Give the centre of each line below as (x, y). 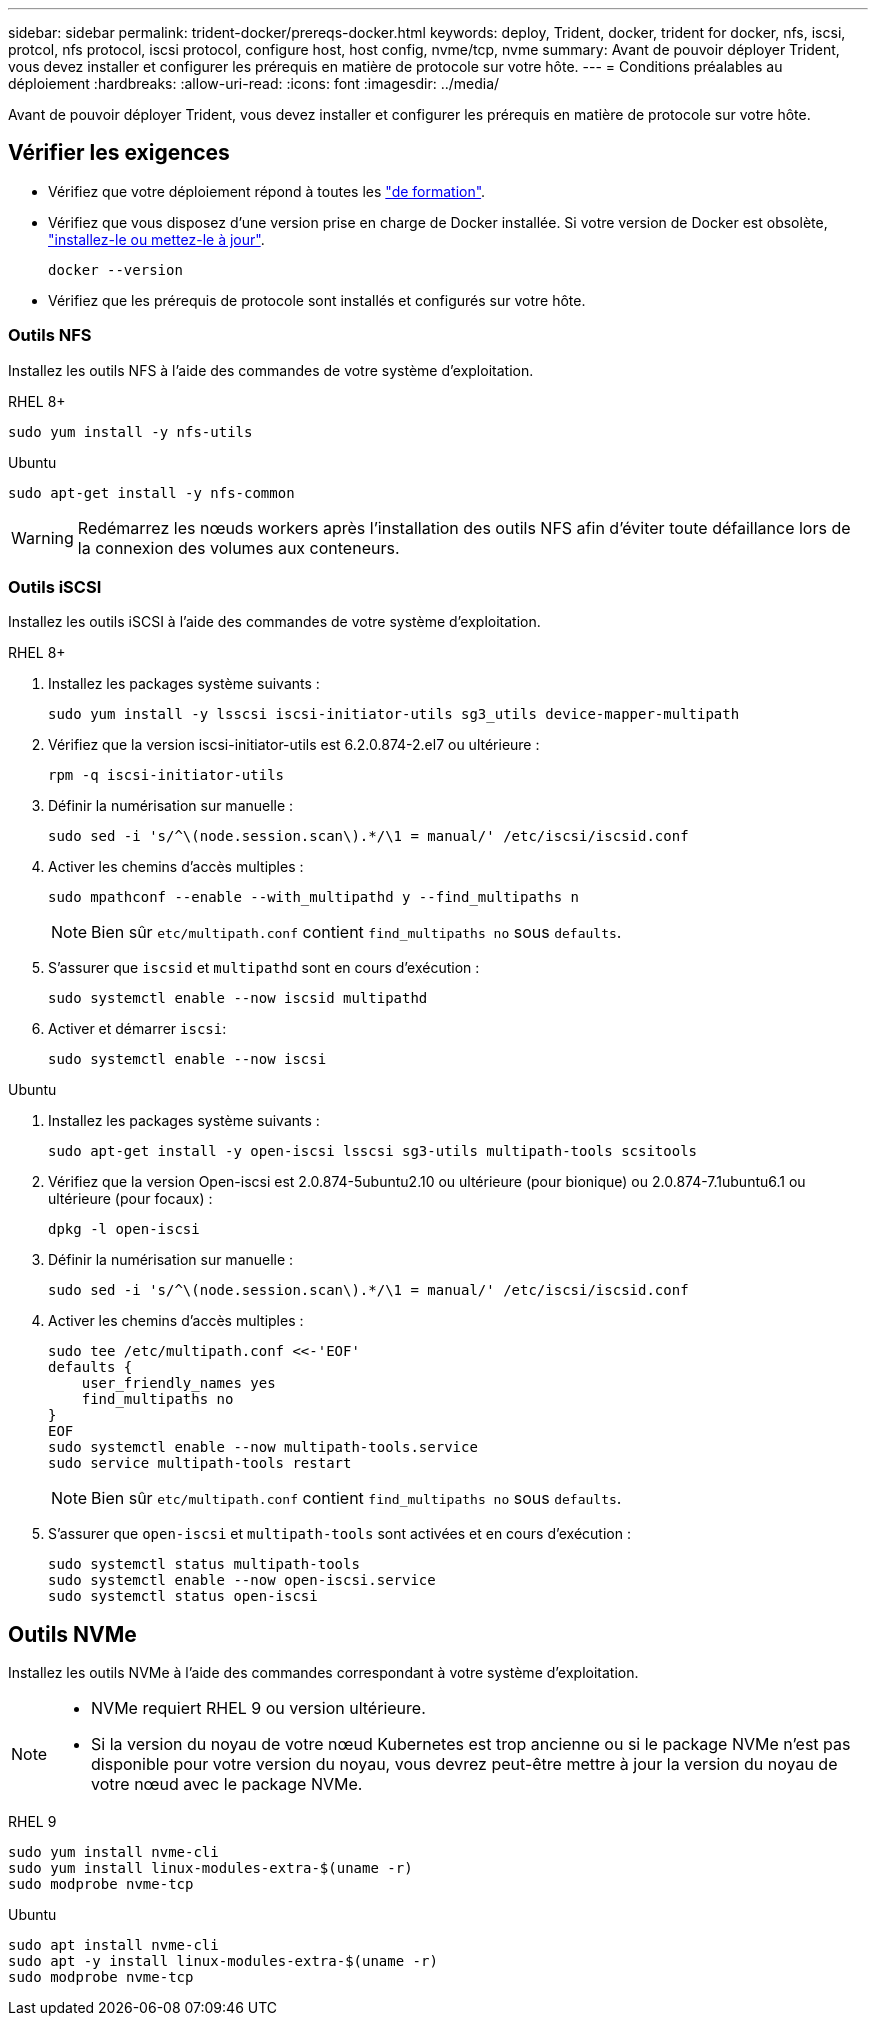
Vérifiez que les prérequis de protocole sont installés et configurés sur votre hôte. (317, 300)
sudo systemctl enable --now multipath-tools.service (263, 1447)
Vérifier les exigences (119, 153)
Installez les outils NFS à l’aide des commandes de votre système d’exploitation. (271, 370)
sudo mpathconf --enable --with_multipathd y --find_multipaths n (314, 897)
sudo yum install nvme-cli (113, 1852)
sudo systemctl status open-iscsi (183, 1596)
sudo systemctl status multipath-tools (204, 1564)
